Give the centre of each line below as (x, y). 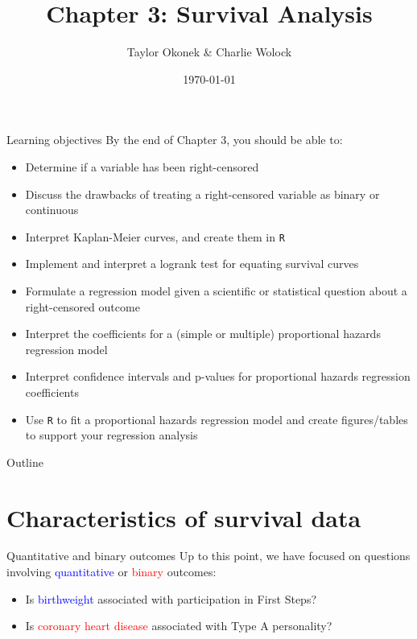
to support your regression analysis (111, 435)
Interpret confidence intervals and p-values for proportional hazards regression (218, 376)
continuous (52, 210)
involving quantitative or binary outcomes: (111, 572)
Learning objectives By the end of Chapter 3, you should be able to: (175, 140)
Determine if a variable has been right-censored (142, 166)
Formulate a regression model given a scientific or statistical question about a (216, 290)
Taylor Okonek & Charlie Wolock (209, 52)
